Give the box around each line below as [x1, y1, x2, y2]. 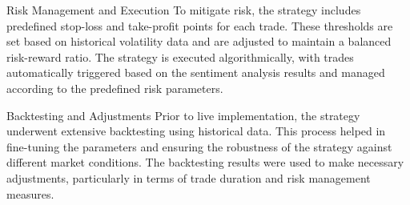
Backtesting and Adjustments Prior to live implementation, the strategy [6, 107, 360, 123]
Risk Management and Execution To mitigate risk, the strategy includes [6, 2, 361, 18]
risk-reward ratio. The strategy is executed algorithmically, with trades [6, 48, 354, 65]
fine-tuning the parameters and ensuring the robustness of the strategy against [6, 138, 392, 155]
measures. [6, 185, 54, 202]
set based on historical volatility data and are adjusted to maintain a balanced [6, 33, 392, 50]
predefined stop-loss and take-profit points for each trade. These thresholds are [6, 17, 393, 34]
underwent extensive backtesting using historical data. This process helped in [6, 123, 386, 139]
